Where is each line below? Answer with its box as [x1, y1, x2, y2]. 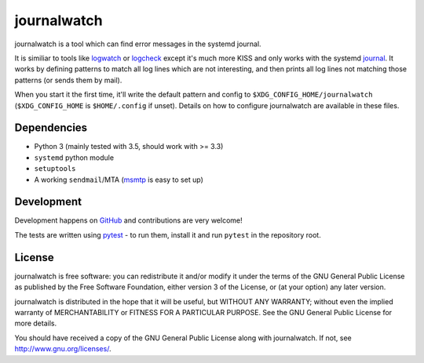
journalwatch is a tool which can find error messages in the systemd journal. [14, 39, 262, 49]
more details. [14, 318, 57, 329]
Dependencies [14, 122, 88, 135]
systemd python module [34, 153, 114, 162]
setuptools [34, 165, 76, 173]
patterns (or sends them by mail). [14, 75, 122, 85]
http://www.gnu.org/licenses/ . [14, 344, 111, 354]
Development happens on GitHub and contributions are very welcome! [14, 216, 243, 225]
